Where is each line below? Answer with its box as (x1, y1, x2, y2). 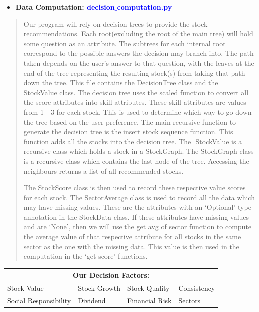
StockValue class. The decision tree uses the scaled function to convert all (23, 87, 249, 97)
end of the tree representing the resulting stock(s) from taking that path (23, 67, 245, 78)
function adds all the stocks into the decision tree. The (23, 136, 191, 146)
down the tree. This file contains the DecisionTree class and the (23, 77, 218, 88)
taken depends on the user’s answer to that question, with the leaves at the (23, 57, 254, 68)
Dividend (78, 295, 106, 306)
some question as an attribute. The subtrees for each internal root (23, 38, 226, 48)
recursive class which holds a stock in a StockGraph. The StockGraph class (23, 146, 254, 156)
